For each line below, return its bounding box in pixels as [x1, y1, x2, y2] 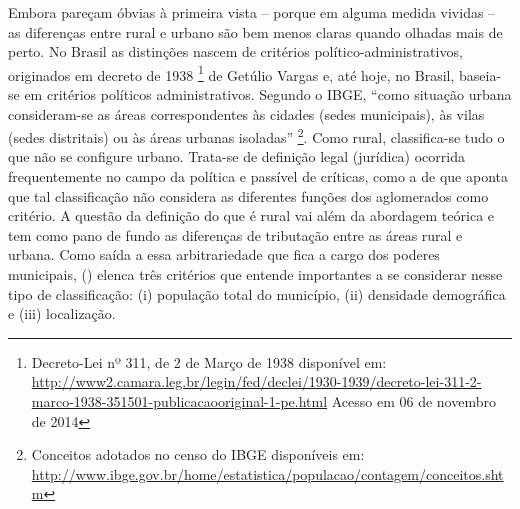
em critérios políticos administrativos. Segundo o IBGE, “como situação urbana [24, 84, 512, 105]
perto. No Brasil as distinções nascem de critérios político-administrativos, [8, 41, 463, 62]
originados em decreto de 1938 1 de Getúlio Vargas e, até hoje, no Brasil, [8, 61, 455, 85]
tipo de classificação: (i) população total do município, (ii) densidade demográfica [8, 283, 506, 304]
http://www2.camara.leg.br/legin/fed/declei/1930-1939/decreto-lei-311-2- [31, 371, 482, 392]
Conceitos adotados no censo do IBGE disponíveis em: [31, 444, 365, 465]
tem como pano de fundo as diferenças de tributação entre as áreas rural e [8, 224, 463, 245]
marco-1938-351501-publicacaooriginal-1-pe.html [31, 391, 328, 411]
